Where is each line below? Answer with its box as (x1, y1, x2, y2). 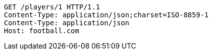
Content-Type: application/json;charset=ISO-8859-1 (4, 11, 209, 19)
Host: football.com (4, 27, 79, 35)
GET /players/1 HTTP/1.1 (4, 3, 100, 11)
